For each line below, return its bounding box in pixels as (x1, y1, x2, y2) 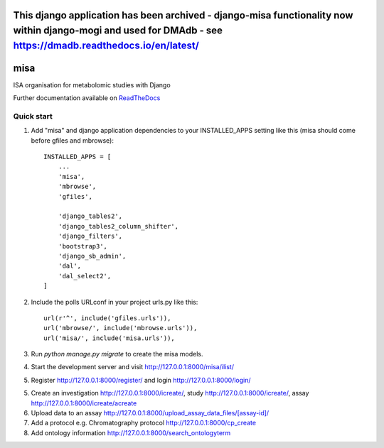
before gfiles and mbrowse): (31, 136, 114, 145)
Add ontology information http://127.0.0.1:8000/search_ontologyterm (31, 428, 231, 437)
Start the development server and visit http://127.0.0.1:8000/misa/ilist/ (31, 363, 235, 371)
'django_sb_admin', (58, 252, 127, 260)
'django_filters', (58, 232, 123, 241)
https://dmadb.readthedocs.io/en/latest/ (13, 39, 199, 51)
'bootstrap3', (58, 242, 108, 250)
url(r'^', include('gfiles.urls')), (43, 314, 171, 322)
